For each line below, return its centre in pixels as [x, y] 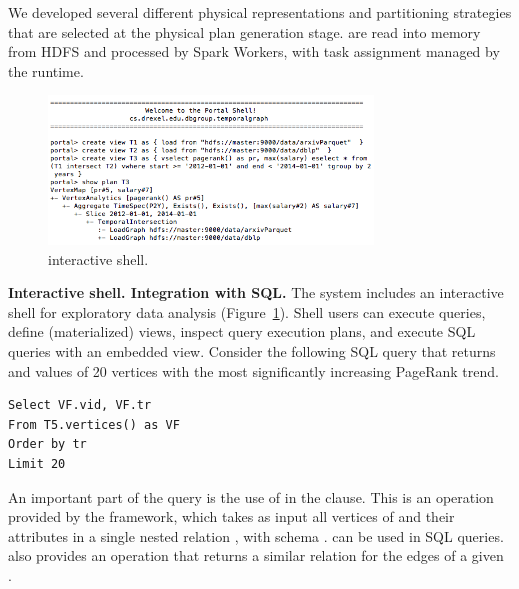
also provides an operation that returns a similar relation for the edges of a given [256, 555]
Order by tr [47, 444]
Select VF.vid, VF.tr [80, 405]
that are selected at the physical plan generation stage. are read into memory [244, 31]
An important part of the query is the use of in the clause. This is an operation [251, 496]
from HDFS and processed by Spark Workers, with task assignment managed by [254, 51]
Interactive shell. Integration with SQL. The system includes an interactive [256, 292]
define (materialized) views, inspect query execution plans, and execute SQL [242, 331]
